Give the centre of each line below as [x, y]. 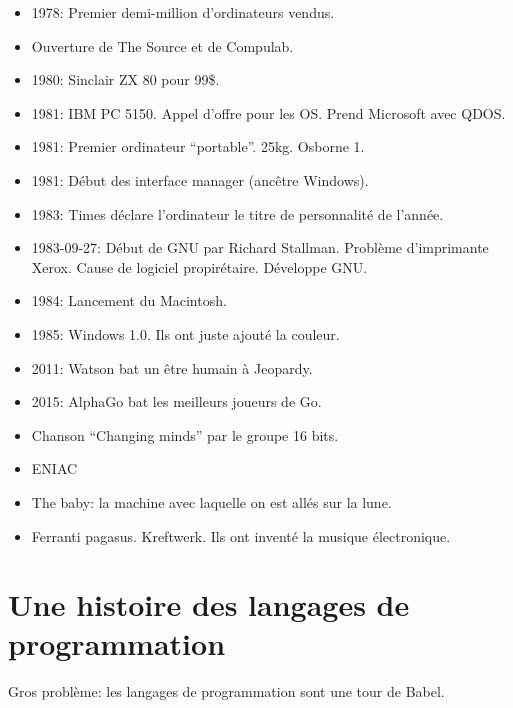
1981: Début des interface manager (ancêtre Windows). [200, 179]
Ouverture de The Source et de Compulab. [162, 45]
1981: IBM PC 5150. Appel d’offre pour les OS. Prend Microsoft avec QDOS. [268, 112]
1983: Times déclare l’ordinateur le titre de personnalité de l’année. [237, 213]
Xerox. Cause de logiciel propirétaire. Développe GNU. [199, 266]
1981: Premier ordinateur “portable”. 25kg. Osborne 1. [198, 146]
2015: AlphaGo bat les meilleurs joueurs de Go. [176, 401]
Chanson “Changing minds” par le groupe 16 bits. [185, 434]
